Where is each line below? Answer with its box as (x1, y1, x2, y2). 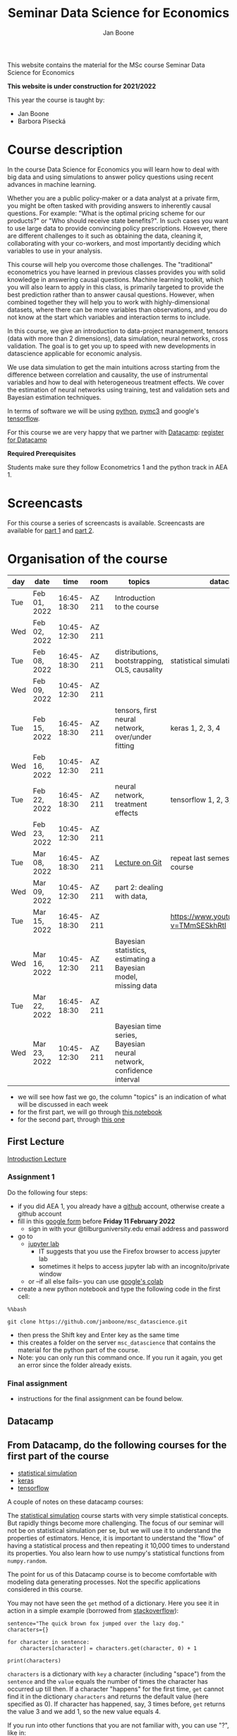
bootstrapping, (115, 656, 164, 666)
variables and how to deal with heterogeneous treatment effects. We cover (7, 377, 224, 387)
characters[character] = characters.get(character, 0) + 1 (20, 1645, 197, 1652)
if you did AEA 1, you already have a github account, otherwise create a (17, 1201, 225, 1210)
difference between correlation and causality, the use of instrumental (7, 370, 208, 379)
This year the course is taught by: (7, 96, 105, 104)
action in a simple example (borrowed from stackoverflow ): (7, 1606, 179, 1615)
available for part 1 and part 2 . (7, 526, 95, 535)
